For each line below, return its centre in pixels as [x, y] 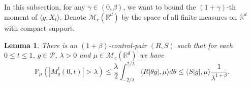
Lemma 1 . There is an [41, 45]
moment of [21, 16]
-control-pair [128, 45]
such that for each [205, 45]
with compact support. [39, 28]
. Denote [73, 16]
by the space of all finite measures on [179, 16]
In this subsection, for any [45, 7]
